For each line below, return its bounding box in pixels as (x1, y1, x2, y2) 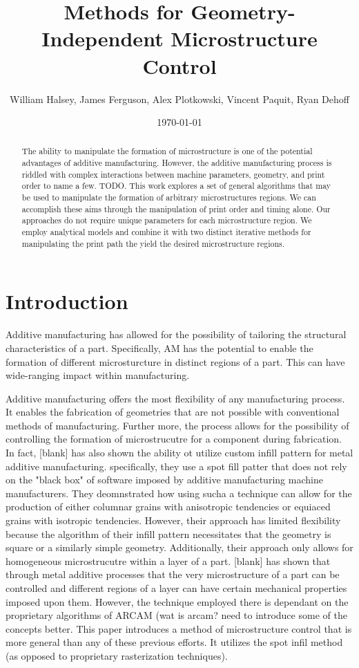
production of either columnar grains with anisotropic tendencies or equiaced (6, 499, 331, 514)
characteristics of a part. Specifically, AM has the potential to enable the (6, 340, 313, 355)
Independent (41, 24, 164, 53)
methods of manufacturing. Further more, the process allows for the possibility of (6, 418, 349, 432)
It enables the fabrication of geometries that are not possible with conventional (6, 405, 340, 419)
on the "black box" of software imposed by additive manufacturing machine (6, 472, 323, 487)
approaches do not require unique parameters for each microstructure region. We (21, 214, 312, 226)
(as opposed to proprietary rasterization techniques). (6, 648, 228, 662)
